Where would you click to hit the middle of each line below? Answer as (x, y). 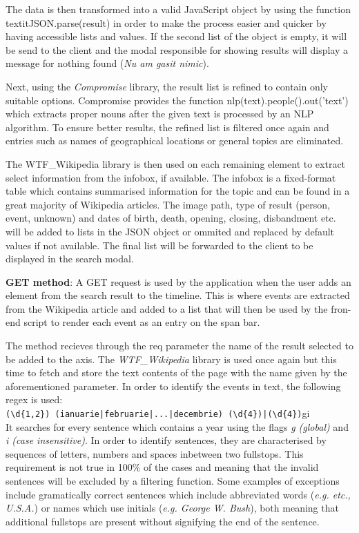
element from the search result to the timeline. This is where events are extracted (178, 295)
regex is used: (34, 399)
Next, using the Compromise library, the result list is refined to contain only (167, 86)
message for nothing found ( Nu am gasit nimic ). (107, 63)
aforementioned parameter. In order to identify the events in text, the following (173, 386)
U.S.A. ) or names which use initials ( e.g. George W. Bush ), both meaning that (172, 508)
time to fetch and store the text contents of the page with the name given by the (176, 372)
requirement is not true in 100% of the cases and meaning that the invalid (162, 467)
